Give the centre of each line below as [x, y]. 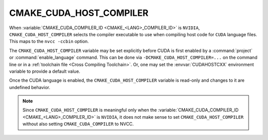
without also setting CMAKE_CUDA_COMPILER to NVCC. [78, 124]
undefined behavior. [30, 87]
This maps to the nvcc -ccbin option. [49, 42]
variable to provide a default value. [45, 71]
